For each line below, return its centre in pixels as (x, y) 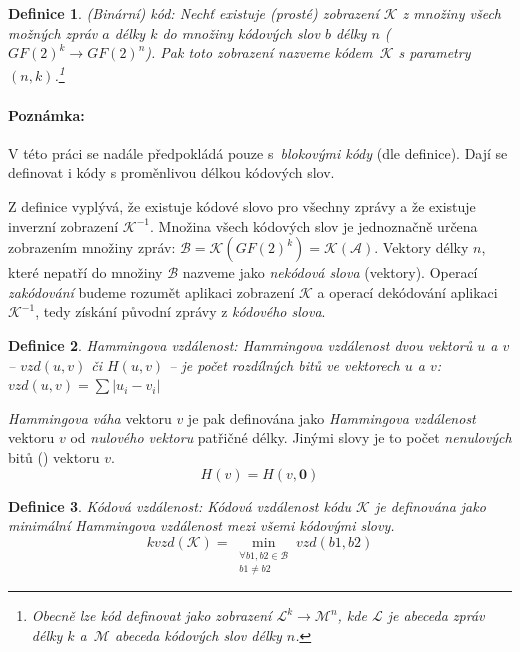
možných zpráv (53, 32)
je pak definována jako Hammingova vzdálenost (331, 417)
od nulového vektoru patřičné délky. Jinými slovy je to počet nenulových (291, 437)
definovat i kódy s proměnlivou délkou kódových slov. (171, 172)
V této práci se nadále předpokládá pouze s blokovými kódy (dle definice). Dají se (258, 152)
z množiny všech (451, 13)
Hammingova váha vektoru (90, 417)
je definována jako (430, 505)
